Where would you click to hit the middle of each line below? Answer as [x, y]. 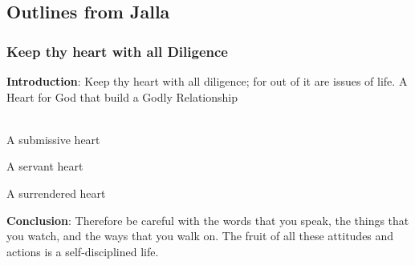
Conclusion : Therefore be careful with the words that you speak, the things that [208, 220]
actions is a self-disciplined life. [83, 251]
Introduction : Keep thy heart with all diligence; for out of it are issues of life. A [207, 81]
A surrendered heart [56, 193]
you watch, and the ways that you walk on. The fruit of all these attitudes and [200, 236]
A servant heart [45, 166]
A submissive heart [53, 139]
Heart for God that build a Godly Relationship [122, 96]
